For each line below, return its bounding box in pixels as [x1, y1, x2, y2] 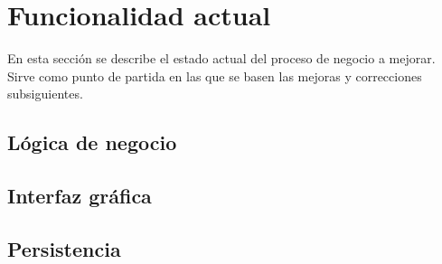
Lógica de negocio [7, 128, 177, 156]
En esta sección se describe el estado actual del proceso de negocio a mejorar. [7, 49, 436, 68]
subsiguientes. [7, 84, 83, 103]
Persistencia [7, 234, 121, 262]
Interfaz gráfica [7, 182, 152, 210]
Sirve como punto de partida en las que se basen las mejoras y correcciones [7, 66, 422, 85]
